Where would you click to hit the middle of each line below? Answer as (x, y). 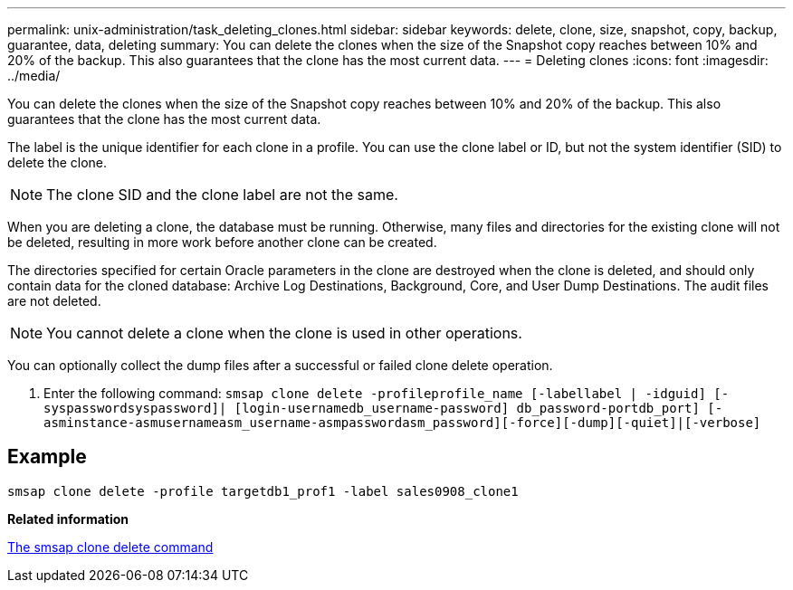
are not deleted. (54, 301)
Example (47, 457)
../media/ (34, 76)
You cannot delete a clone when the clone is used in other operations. (284, 333)
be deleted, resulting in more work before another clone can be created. (222, 242)
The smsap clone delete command (110, 547)
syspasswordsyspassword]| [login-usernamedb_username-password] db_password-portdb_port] (372, 408)
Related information (68, 519)
